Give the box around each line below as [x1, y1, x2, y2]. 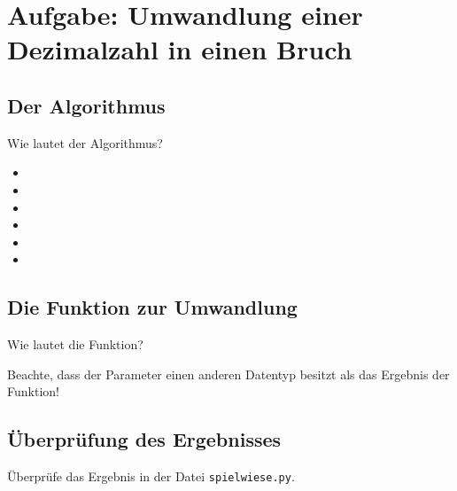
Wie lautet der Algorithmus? [7, 133, 163, 152]
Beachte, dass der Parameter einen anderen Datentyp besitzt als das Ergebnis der [7, 364, 450, 383]
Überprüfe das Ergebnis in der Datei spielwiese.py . [7, 467, 295, 486]
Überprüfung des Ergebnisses [7, 425, 282, 453]
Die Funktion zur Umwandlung [7, 293, 298, 321]
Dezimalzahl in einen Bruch [7, 31, 352, 67]
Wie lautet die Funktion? [7, 335, 143, 354]
